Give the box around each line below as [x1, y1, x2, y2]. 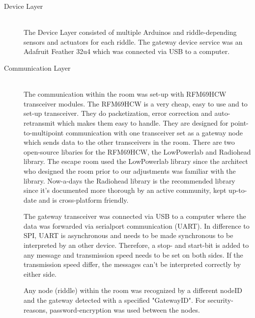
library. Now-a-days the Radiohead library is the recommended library [24, 175, 235, 185]
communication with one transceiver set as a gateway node [65, 127, 243, 137]
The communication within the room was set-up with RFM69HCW [24, 89, 227, 99]
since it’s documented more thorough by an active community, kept [24, 185, 227, 195]
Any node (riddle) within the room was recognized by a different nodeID [24, 285, 242, 295]
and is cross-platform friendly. [39, 194, 129, 205]
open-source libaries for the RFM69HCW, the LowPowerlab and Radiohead [24, 146, 251, 157]
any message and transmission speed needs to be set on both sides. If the [24, 249, 243, 260]
